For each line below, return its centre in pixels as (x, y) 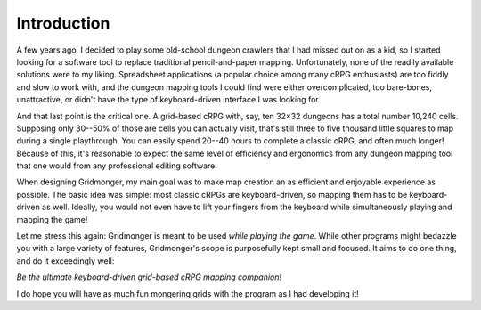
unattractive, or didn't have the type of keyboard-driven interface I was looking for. (168, 100)
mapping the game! (52, 219)
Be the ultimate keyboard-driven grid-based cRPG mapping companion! (149, 277)
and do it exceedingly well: (65, 261)
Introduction (63, 23)
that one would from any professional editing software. (117, 166)
